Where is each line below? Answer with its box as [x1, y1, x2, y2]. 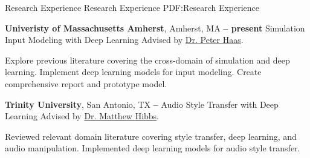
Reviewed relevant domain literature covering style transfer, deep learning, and [5, 130, 297, 142]
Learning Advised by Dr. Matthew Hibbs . [5, 110, 160, 122]
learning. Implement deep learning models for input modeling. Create [5, 65, 262, 78]
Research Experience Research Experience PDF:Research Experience [5, 1, 260, 13]
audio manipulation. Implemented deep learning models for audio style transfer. [5, 142, 300, 154]
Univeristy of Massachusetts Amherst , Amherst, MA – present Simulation [5, 21, 305, 34]
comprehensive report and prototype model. [5, 77, 167, 90]
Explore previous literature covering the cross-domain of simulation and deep [5, 53, 290, 66]
